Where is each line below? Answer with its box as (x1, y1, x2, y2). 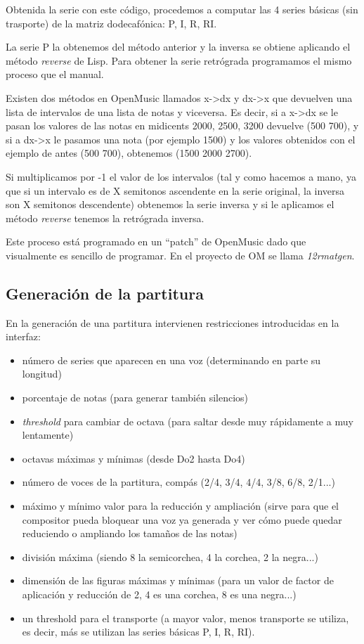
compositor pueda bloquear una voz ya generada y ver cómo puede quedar (22, 512, 342, 527)
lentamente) (22, 427, 74, 442)
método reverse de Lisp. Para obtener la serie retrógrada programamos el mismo (6, 53, 352, 67)
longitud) (22, 366, 62, 381)
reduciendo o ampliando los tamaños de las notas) (22, 526, 238, 541)
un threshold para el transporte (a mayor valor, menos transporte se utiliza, (22, 610, 349, 625)
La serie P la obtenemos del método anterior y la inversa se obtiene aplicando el (6, 39, 351, 54)
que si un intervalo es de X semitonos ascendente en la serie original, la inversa (6, 183, 345, 198)
